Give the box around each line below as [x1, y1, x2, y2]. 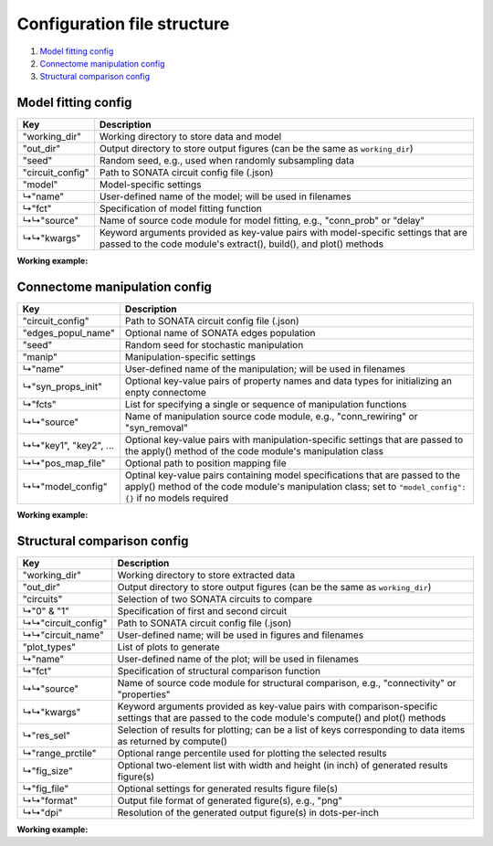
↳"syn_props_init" [22, 380, 102, 393]
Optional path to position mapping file [124, 457, 287, 470]
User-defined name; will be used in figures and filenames [117, 629, 364, 641]
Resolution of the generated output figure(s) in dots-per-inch [117, 807, 379, 820]
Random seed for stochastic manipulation [124, 339, 304, 352]
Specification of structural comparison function [117, 665, 321, 678]
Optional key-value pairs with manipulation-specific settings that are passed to [124, 434, 464, 447]
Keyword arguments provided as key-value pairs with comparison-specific [117, 700, 438, 713]
